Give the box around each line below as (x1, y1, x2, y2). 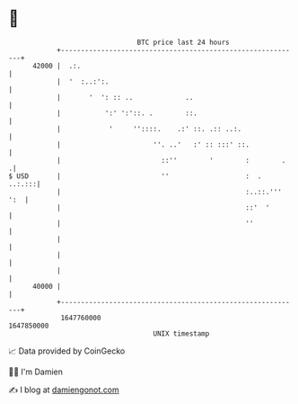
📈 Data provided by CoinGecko (8, 346, 126, 356)
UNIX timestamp (153, 328, 210, 338)
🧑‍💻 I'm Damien (8, 366, 64, 377)
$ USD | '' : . (8, 171, 262, 181)
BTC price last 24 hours (136, 38, 230, 47)
